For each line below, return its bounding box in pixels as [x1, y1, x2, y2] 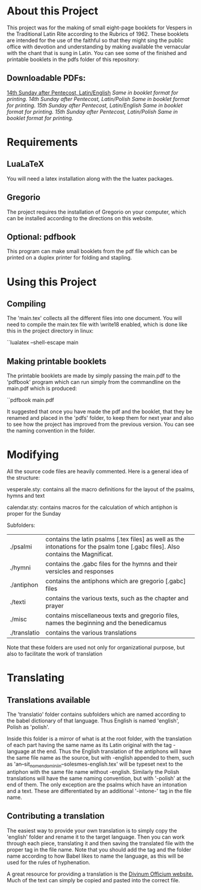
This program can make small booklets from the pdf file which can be [7, 248, 178, 255]
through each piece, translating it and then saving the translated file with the [7, 839, 194, 847]
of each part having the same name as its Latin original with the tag [7, 742, 172, 749]
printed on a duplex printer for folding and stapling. [7, 254, 132, 261]
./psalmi [10, 542, 32, 551]
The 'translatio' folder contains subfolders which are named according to [7, 711, 186, 718]
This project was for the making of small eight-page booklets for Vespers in [7, 24, 193, 31]
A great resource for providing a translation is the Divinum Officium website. [7, 870, 193, 877]
